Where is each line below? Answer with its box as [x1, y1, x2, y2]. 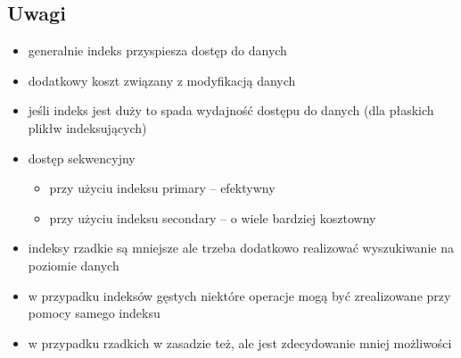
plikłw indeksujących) [28, 118, 147, 137]
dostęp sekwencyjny [28, 148, 136, 167]
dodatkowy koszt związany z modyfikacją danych [28, 71, 296, 89]
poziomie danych [28, 255, 119, 274]
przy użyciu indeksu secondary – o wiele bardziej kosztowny [49, 208, 376, 227]
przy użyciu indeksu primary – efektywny [49, 179, 276, 197]
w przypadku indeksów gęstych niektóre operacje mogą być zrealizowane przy [28, 286, 451, 304]
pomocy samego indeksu [28, 304, 161, 322]
